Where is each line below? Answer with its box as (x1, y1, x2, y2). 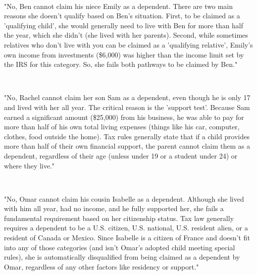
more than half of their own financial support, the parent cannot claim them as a (4, 141, 250, 151)
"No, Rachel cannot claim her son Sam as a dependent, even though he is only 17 (4, 92, 251, 103)
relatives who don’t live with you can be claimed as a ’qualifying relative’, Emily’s (4, 39, 253, 50)
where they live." (4, 160, 55, 170)
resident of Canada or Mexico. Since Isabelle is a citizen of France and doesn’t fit (4, 232, 250, 243)
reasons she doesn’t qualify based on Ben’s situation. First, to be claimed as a (4, 10, 240, 21)
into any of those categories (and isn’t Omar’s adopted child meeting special (4, 242, 235, 252)
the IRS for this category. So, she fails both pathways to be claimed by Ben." (4, 59, 238, 69)
